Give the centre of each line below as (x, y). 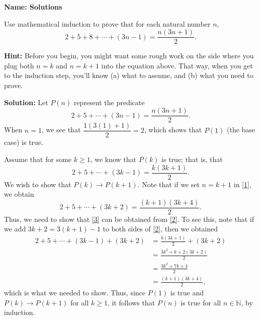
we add (15, 229)
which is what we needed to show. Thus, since (75, 292)
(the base (241, 130)
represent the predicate (109, 102)
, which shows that (173, 130)
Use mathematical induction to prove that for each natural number (107, 23)
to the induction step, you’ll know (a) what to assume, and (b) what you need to (129, 75)
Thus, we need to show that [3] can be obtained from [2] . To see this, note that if (129, 219)
